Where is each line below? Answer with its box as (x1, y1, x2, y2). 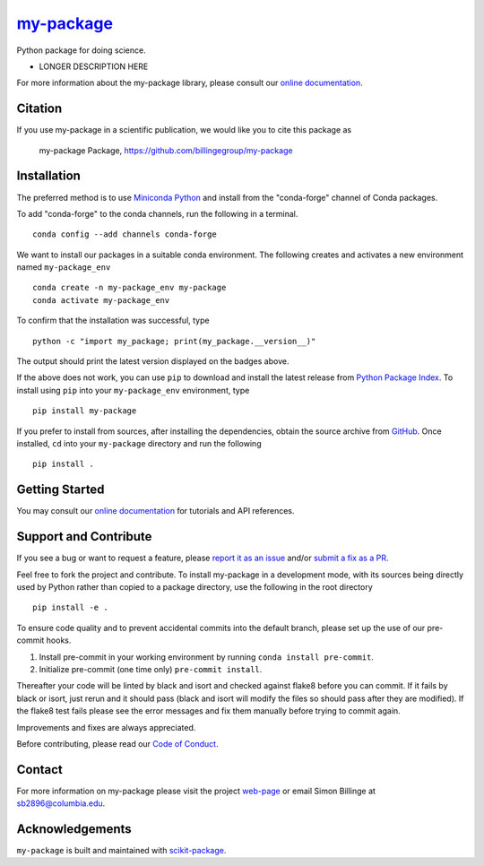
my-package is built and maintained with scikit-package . (16, 845, 227, 856)
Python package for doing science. (16, 45, 147, 56)
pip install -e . (32, 602, 108, 613)
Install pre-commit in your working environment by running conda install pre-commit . (39, 651, 374, 662)
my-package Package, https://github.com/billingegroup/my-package (39, 144, 293, 156)
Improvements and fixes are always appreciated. (16, 722, 196, 732)
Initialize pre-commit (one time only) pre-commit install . (39, 663, 263, 674)
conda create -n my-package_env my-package (32, 282, 227, 293)
